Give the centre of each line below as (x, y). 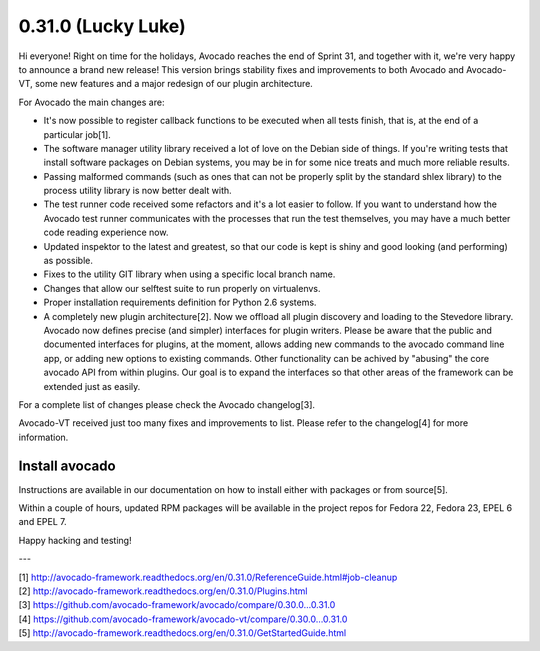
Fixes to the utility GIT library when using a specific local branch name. (189, 274)
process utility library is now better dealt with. (137, 191)
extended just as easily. (92, 386)
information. (43, 437)
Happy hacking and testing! (75, 540)
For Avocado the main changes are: (91, 102)
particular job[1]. (77, 134)
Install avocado (67, 465)
